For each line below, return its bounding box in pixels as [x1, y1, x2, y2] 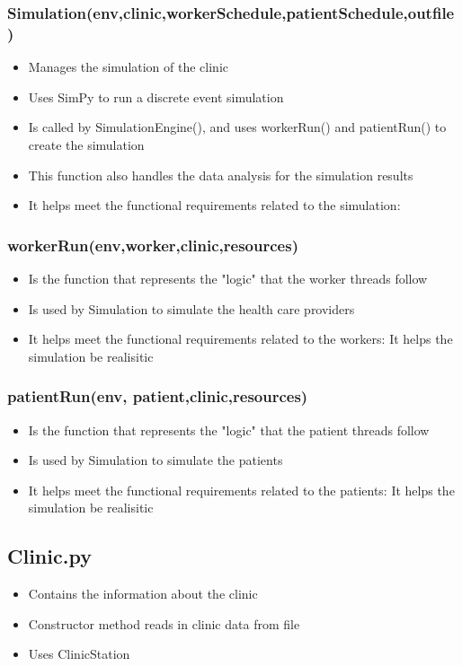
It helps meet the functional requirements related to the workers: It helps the [28, 329, 453, 348]
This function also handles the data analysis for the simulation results [28, 165, 413, 184]
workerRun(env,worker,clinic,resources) [7, 233, 298, 256]
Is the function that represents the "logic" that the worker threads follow [28, 268, 428, 287]
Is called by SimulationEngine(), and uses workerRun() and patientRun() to [28, 118, 447, 136]
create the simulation [28, 135, 145, 153]
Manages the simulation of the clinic [28, 57, 229, 76]
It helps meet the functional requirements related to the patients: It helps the [28, 480, 455, 499]
